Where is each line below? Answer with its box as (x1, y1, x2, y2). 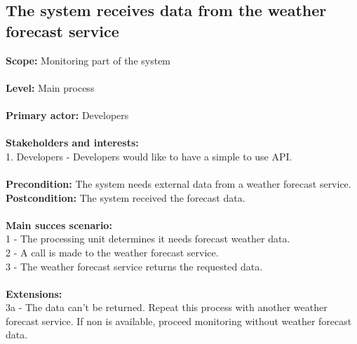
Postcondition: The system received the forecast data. (6, 190, 245, 205)
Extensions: (6, 286, 62, 301)
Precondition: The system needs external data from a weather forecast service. (6, 176, 351, 191)
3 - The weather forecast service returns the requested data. (6, 259, 263, 273)
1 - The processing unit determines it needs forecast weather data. (6, 231, 290, 246)
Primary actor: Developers (6, 107, 129, 122)
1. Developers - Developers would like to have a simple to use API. (6, 149, 292, 163)
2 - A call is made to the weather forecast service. (6, 245, 219, 259)
